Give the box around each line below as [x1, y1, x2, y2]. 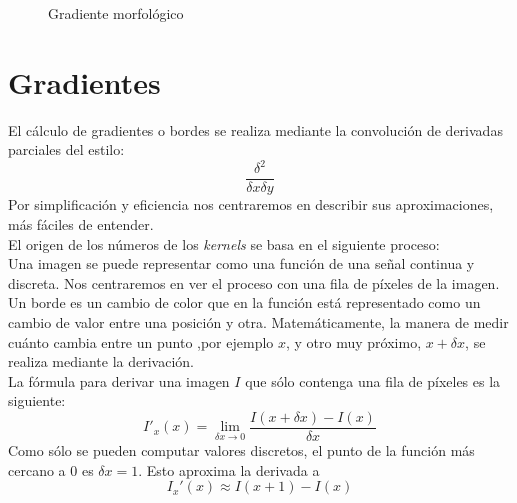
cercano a [8, 459, 66, 480]
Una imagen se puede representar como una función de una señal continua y [8, 253, 475, 274]
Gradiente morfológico [48, 3, 184, 23]
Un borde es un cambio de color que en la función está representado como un [8, 292, 481, 313]
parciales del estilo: [8, 139, 125, 160]
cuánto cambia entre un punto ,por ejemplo [8, 331, 274, 352]
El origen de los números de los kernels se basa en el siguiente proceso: [8, 233, 440, 254]
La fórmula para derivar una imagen [8, 370, 230, 391]
